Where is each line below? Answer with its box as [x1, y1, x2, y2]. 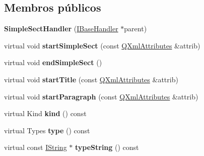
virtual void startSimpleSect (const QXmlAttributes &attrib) [4, 40, 200, 50]
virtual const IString [4, 142, 67, 152]
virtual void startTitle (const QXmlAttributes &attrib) [4, 74, 178, 84]
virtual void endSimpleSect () [4, 57, 102, 68]
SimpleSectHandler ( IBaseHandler [4, 23, 118, 34]
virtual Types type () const [4, 125, 90, 135]
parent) [124, 23, 147, 34]
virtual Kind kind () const [4, 108, 87, 119]
